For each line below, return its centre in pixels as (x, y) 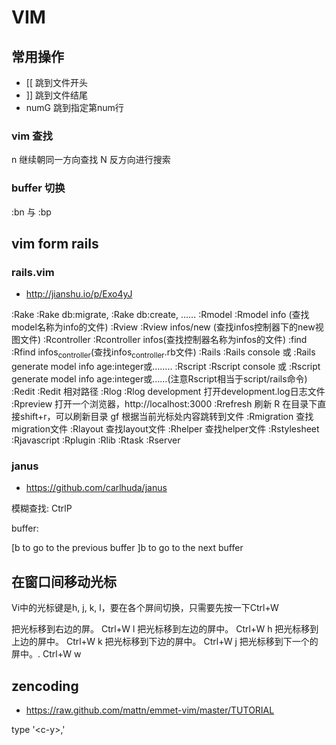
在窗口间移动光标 (64, 581)
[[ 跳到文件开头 (56, 82)
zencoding (45, 686)
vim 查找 (32, 136)
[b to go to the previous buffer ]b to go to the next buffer (127, 548)
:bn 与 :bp (31, 212)
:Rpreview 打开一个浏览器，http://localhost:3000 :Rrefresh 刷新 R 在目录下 (164, 404)
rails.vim (33, 272)
